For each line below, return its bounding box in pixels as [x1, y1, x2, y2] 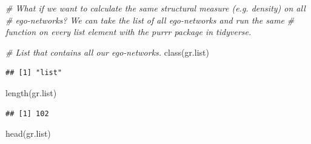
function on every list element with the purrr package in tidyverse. [5, 25, 252, 38]
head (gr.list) [5, 127, 51, 140]
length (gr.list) [5, 86, 57, 99]
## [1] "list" [5, 68, 62, 77]
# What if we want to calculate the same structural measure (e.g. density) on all [5, 2, 306, 14]
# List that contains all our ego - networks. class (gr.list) [5, 45, 209, 58]
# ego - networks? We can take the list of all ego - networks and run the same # [5, 13, 295, 26]
